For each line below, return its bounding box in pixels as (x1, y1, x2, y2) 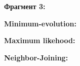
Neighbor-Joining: (4, 52, 68, 62)
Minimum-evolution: (4, 18, 76, 28)
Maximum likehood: (4, 35, 75, 46)
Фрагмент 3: (4, 1, 46, 11)
